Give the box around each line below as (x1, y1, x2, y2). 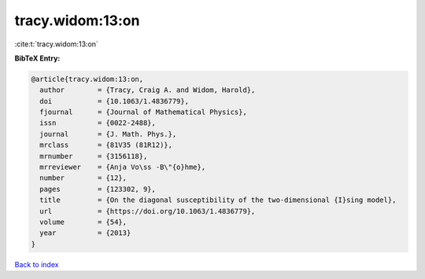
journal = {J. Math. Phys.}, (39, 130, 177, 138)
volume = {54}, (39, 218, 128, 226)
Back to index (14, 259, 59, 269)
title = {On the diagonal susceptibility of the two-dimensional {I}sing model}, (39, 196, 397, 204)
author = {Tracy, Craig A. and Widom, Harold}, (39, 86, 256, 94)
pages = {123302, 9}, (39, 185, 157, 193)
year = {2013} (39, 229, 131, 237)
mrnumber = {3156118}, (39, 152, 148, 160)
